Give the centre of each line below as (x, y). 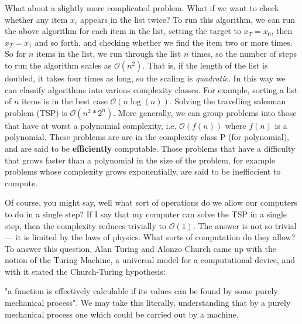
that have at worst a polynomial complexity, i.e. (91, 125)
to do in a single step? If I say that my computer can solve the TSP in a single (146, 214)
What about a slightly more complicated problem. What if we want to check (142, 8)
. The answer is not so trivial (245, 225)
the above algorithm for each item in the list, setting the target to (123, 31)
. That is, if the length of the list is (205, 65)
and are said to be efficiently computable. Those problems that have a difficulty (150, 148)
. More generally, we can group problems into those (205, 112)
